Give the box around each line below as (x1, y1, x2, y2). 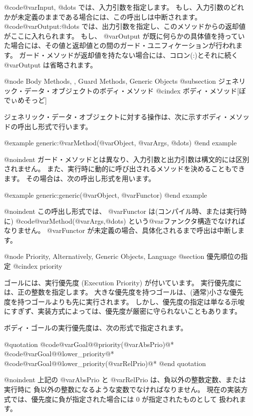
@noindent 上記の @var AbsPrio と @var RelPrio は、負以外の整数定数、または (4, 374, 246, 385)
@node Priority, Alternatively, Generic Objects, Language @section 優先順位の (4, 251, 241, 261)
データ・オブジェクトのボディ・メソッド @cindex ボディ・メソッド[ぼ (24, 85, 246, 95)
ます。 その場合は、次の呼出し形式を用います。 (4, 173, 155, 183)
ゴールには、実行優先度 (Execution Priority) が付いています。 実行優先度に (4, 277, 242, 287)
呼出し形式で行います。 (17, 121, 92, 131)
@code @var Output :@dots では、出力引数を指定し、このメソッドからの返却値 (4, 21, 246, 31)
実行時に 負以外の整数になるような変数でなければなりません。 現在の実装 (4, 384, 241, 394)
